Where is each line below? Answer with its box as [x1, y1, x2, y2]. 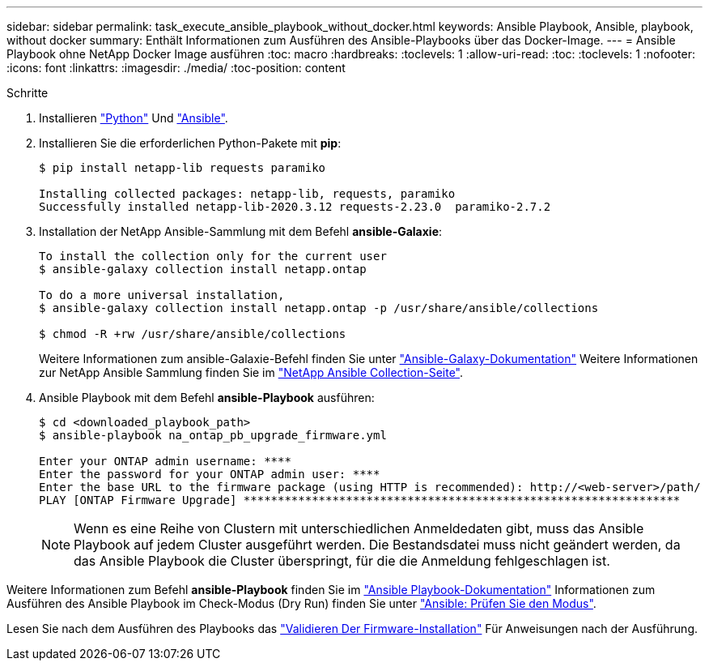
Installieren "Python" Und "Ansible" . [39, 111, 228, 125]
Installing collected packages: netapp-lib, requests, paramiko [39, 187, 456, 200]
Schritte [6, 86, 49, 100]
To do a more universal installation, [39, 289, 285, 301]
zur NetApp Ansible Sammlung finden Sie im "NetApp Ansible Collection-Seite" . [39, 366, 464, 379]
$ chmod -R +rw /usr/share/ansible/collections [39, 327, 346, 340]
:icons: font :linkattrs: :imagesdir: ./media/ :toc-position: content [6, 61, 346, 75]
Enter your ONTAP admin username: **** [39, 455, 291, 468]
